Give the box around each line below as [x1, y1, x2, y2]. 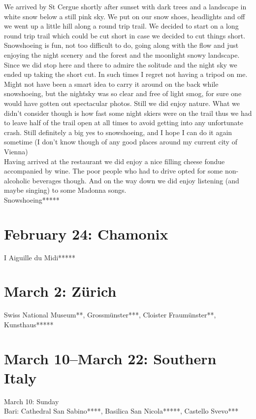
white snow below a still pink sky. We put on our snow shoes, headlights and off [4, 11, 245, 21]
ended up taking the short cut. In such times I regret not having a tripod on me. [4, 69, 248, 79]
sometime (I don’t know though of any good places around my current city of [4, 137, 237, 147]
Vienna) [4, 146, 28, 156]
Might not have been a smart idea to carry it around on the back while [4, 78, 219, 89]
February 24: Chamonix [4, 223, 168, 244]
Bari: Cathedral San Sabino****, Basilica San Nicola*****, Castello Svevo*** [4, 406, 239, 416]
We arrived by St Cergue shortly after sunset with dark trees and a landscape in [4, 1, 247, 11]
